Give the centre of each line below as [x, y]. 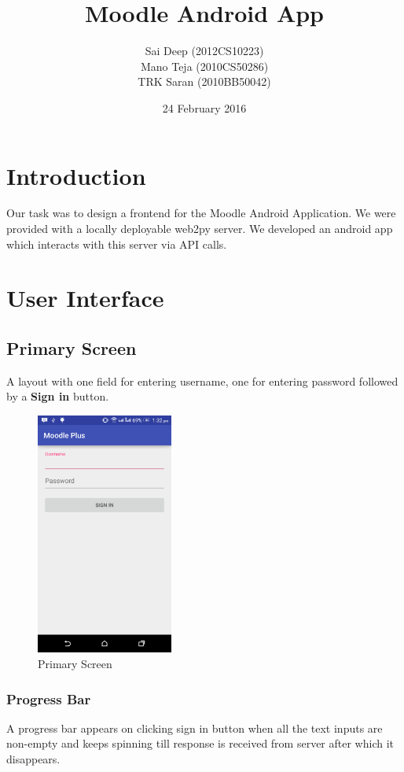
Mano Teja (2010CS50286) [204, 66]
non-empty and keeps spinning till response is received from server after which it [200, 743]
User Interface [85, 298]
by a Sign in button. [58, 396]
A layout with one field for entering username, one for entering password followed [202, 380]
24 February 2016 [204, 107]
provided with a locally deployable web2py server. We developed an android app [200, 229]
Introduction [76, 175]
